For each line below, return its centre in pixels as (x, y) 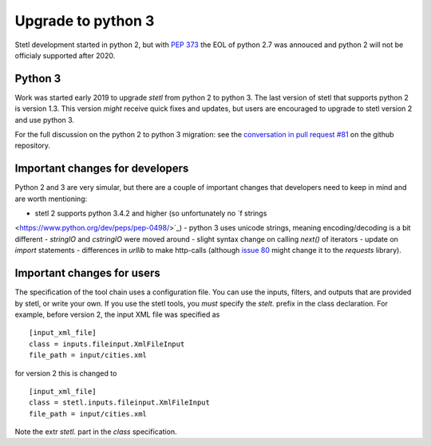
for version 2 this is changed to (66, 373)
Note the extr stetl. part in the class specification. (96, 432)
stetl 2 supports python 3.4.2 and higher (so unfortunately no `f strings (151, 213)
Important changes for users (88, 273)
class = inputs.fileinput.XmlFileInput (107, 344)
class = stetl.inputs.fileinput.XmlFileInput (120, 403)
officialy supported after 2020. (65, 55)
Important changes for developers (102, 169)
